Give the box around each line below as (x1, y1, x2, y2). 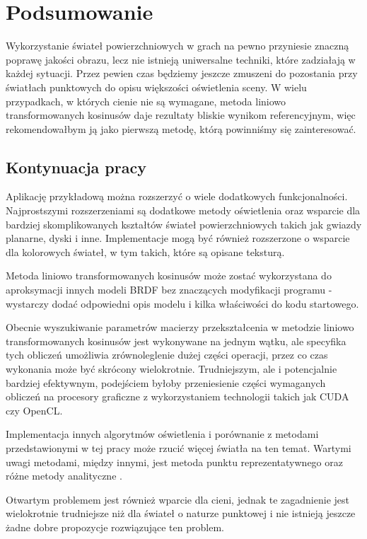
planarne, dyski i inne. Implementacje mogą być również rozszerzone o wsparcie (6, 231, 350, 245)
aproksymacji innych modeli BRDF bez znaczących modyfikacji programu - (6, 282, 332, 297)
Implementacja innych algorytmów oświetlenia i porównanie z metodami (6, 427, 319, 441)
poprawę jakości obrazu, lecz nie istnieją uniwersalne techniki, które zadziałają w (6, 52, 356, 66)
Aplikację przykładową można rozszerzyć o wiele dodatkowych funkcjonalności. (6, 189, 348, 204)
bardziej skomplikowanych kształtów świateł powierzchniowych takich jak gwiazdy (6, 216, 362, 231)
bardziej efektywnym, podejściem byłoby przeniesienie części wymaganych (6, 375, 326, 390)
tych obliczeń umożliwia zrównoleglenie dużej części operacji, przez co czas (6, 347, 328, 362)
